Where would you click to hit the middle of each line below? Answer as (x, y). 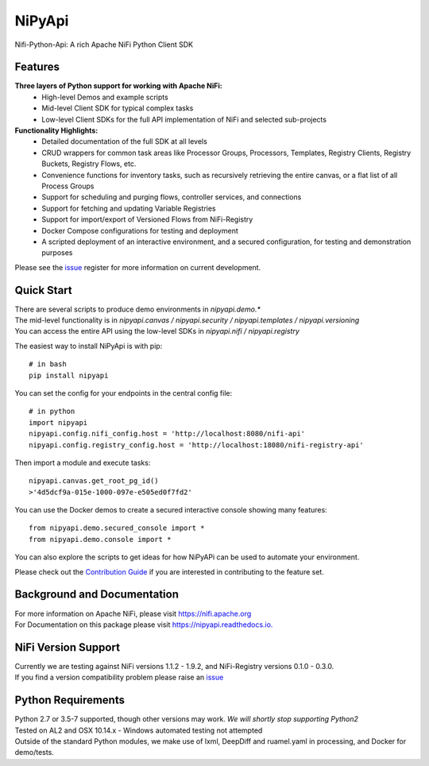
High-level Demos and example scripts (105, 97)
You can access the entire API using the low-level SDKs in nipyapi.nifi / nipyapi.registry (157, 331)
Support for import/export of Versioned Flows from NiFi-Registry (147, 219)
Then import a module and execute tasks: (83, 462)
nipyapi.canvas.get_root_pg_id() (94, 481)
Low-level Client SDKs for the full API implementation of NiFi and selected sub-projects (184, 119)
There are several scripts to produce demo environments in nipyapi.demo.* (138, 309)
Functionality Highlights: (56, 130)
